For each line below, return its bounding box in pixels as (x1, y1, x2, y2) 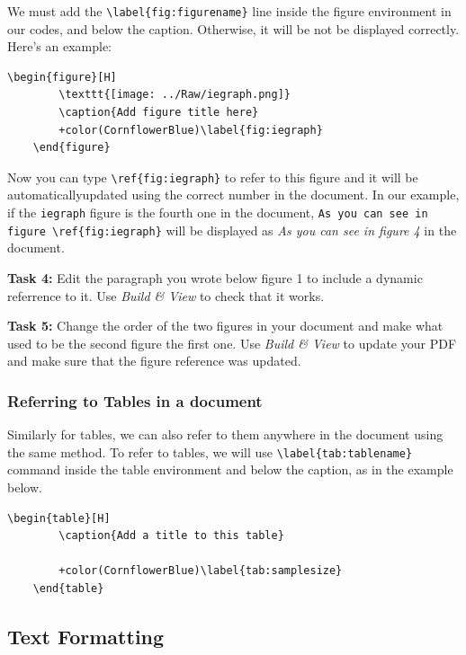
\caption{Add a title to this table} (58, 529, 284, 543)
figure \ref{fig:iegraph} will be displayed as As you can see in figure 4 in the (7, 220, 457, 239)
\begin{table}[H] (7, 511, 111, 525)
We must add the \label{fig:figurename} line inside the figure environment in (7, 2, 452, 20)
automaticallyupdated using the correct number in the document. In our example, (7, 185, 460, 204)
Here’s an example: (7, 37, 112, 56)
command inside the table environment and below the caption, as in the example (7, 460, 453, 479)
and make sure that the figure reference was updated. (7, 351, 301, 370)
